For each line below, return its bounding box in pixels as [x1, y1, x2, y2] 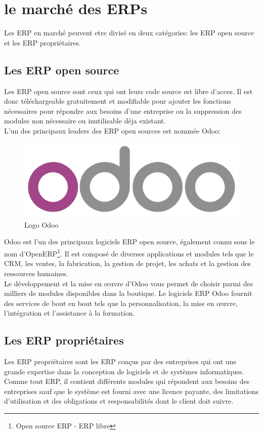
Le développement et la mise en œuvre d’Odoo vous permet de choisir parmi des [4, 278, 253, 288]
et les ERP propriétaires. [4, 37, 81, 48]
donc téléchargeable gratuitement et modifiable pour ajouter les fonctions [4, 96, 231, 106]
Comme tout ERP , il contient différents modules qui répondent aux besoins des [4, 376, 250, 386]
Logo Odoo [24, 219, 59, 230]
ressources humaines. [4, 268, 68, 278]
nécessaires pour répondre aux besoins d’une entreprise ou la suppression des [4, 105, 242, 116]
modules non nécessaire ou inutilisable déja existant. [4, 115, 166, 126]
